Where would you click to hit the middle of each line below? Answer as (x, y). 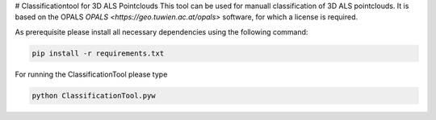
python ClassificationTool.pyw (94, 95)
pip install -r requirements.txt (98, 53)
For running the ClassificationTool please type (91, 74)
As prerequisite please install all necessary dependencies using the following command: (161, 31)
